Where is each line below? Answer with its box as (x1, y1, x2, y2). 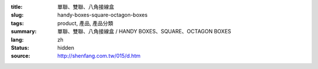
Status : (11, 44, 29, 51)
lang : (11, 36, 24, 43)
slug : (11, 12, 24, 19)
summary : (11, 28, 37, 35)
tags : (11, 19, 24, 26)
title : (11, 4, 23, 10)
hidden (57, 44, 75, 51)
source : (11, 53, 31, 60)
